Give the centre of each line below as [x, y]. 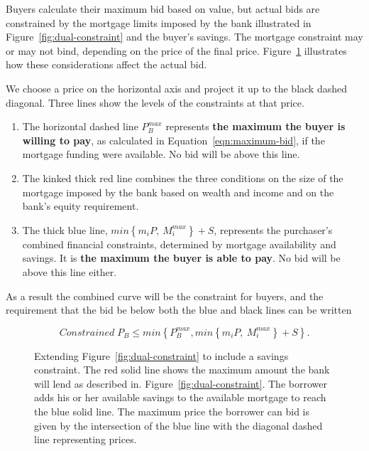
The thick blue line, [65, 229]
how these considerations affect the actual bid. [106, 64]
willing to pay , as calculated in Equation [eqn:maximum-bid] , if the [174, 140]
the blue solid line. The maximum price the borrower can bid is [172, 412]
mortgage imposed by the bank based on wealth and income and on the [178, 192]
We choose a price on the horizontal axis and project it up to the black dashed [177, 88]
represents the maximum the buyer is [255, 126]
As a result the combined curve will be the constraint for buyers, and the [165, 296]
